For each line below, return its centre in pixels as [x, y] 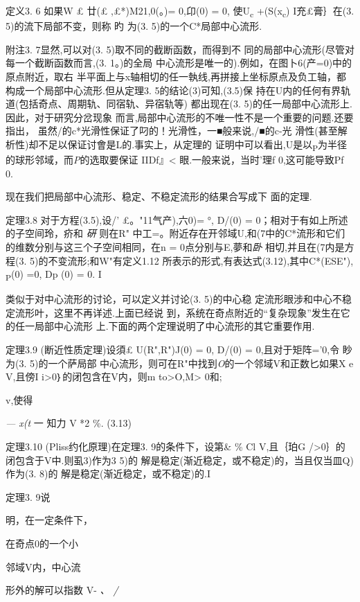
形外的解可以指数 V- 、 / [62, 590]
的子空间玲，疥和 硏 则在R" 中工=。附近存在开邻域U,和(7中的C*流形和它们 [175, 233]
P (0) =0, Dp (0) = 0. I [54, 275]
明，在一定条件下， [49, 520]
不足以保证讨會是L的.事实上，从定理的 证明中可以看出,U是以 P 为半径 [193, 145]
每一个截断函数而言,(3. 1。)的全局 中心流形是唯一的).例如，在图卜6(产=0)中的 [179, 63]
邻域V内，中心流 [43, 566]
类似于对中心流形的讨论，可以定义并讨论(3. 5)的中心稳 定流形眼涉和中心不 [174, 299]
